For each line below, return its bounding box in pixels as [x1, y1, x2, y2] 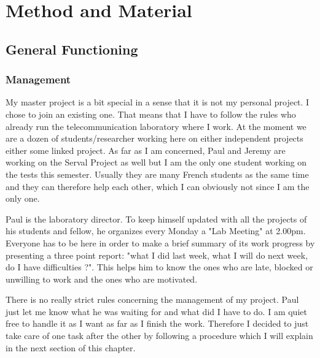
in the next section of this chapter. [6, 341, 136, 354]
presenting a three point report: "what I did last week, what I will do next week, [6, 248, 308, 261]
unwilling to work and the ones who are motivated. [6, 272, 198, 285]
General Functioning [6, 39, 138, 58]
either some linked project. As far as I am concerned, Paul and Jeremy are [6, 143, 286, 156]
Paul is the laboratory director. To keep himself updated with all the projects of [6, 212, 307, 225]
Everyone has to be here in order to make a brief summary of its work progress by [6, 236, 315, 249]
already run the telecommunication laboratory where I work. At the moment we [6, 120, 306, 132]
